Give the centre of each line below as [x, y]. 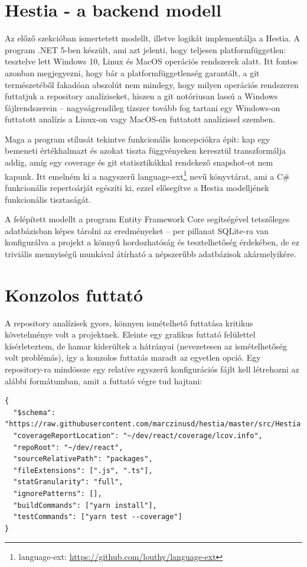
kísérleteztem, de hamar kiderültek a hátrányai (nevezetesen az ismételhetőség [146, 346]
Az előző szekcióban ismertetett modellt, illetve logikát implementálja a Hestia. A [152, 38]
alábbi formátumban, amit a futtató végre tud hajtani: [104, 380]
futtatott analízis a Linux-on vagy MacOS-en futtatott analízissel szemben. [140, 119]
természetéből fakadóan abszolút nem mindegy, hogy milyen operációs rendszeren [152, 84]
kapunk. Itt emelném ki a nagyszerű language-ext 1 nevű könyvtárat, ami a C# [147, 175]
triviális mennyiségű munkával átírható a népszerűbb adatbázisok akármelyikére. [151, 253]
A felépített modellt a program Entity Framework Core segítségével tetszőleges [147, 219]
